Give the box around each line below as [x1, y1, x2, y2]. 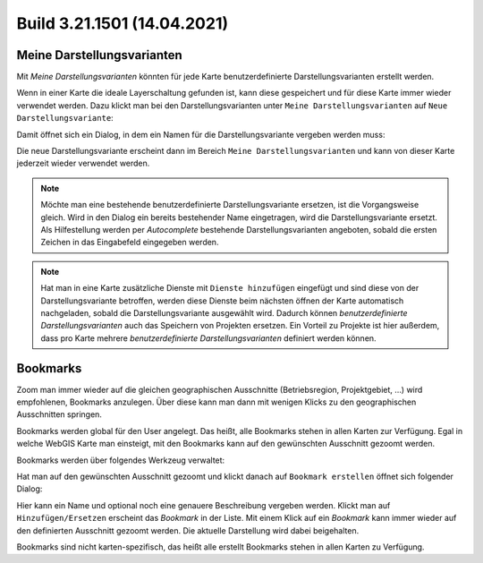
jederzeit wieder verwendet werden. [16, 158, 150, 169]
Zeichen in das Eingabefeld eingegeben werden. [40, 237, 219, 248]
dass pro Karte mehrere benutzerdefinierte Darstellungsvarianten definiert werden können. [40, 332, 377, 344]
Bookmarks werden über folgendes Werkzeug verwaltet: [16, 455, 225, 465]
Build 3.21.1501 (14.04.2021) [16, 13, 229, 33]
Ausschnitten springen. [16, 409, 103, 420]
